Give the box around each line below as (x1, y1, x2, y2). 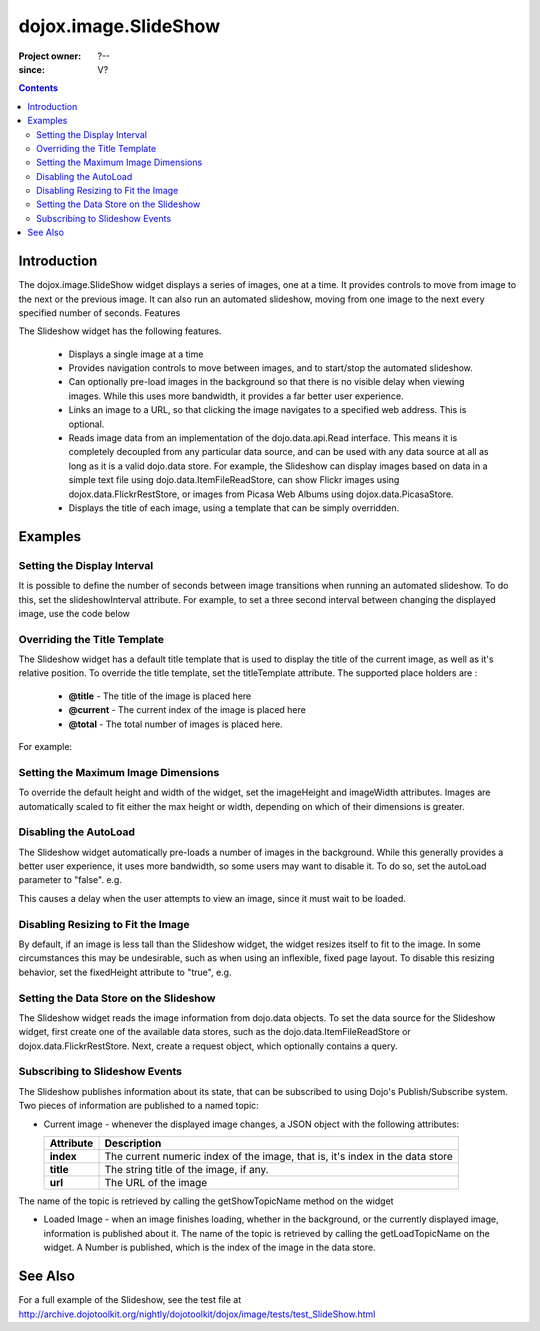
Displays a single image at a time (68, 348, 204, 360)
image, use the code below (18, 607, 130, 619)
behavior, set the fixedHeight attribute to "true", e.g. (18, 966, 232, 978)
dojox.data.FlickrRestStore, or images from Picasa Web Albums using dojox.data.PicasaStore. (68, 488, 454, 500)
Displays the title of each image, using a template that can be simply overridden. (68, 502, 400, 514)
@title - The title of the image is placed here (68, 690, 252, 702)
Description (104, 1136, 162, 1150)
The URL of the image (104, 1176, 208, 1190)
